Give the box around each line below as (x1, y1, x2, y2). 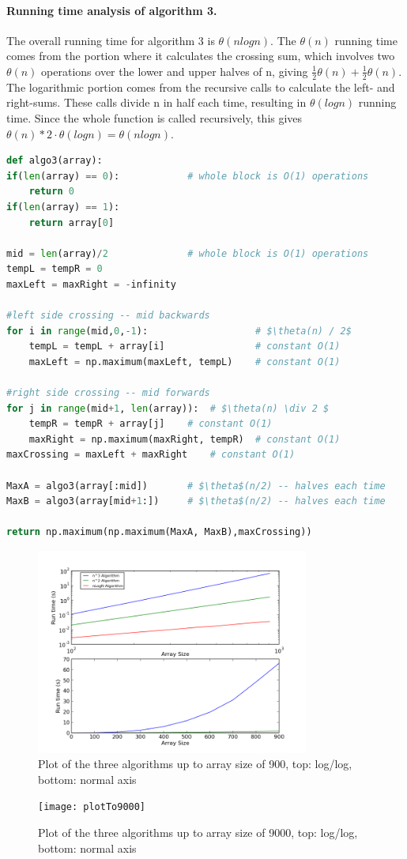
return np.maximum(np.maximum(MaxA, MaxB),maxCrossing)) (6, 526, 312, 538)
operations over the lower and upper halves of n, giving (41, 62, 308, 79)
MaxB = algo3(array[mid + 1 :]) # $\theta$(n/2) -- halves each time (6, 495, 386, 507)
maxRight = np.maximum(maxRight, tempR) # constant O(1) (28, 433, 341, 445)
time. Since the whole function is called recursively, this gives (6, 110, 303, 126)
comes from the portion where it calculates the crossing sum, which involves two (6, 47, 395, 64)
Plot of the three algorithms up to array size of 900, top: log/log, (38, 755, 352, 772)
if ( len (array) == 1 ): (6, 201, 120, 213)
